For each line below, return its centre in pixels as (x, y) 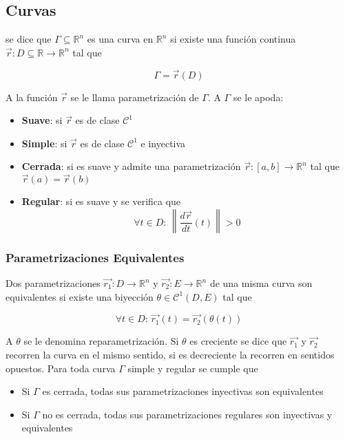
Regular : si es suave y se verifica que (101, 201)
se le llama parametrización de (135, 97)
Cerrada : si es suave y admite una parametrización (131, 166)
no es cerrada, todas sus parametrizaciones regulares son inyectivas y (187, 414)
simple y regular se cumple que (193, 368)
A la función (32, 97)
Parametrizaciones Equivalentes (95, 257)
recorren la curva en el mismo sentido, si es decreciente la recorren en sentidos (170, 355)
